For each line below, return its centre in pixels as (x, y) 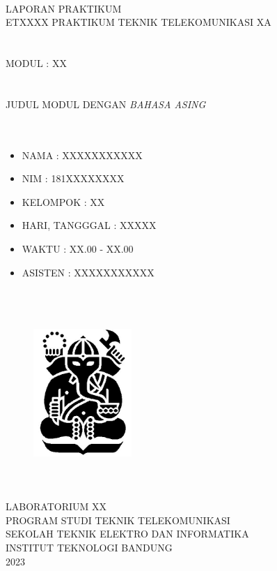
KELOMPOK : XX (63, 201)
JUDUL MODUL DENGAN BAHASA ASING (106, 104)
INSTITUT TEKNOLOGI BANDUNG (89, 548)
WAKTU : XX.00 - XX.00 (78, 248)
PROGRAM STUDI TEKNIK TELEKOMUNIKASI (118, 520)
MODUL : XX (36, 62)
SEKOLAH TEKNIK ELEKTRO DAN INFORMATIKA (127, 534)
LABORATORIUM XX (56, 506)
